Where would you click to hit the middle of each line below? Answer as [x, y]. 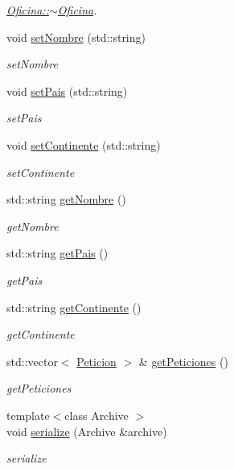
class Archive [96, 415]
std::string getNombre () [66, 199]
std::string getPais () [57, 253]
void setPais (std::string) [67, 91]
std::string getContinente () [74, 307]
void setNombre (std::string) [76, 37]
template [28, 415]
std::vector [32, 361]
